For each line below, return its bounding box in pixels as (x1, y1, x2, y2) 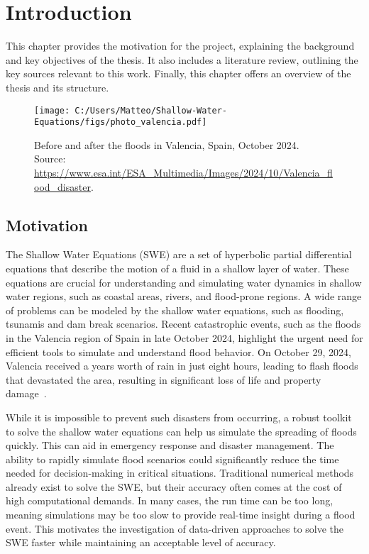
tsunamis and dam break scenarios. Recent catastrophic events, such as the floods (6, 316, 361, 331)
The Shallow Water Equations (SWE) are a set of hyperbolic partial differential (6, 247, 352, 262)
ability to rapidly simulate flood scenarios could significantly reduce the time (6, 451, 339, 466)
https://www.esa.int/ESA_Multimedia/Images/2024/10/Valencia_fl (34, 165, 333, 179)
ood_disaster (34, 179, 91, 194)
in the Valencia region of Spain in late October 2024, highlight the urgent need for (6, 330, 363, 345)
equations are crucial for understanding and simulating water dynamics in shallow (6, 275, 362, 289)
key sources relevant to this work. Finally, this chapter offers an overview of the (6, 66, 351, 81)
